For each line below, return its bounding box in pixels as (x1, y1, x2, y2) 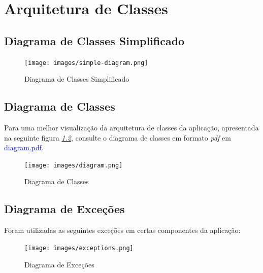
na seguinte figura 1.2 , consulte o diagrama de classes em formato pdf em (4, 132, 231, 143)
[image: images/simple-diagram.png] (24, 59, 148, 66)
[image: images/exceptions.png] (24, 244, 134, 252)
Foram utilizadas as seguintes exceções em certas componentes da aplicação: (4, 225, 241, 235)
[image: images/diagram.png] (24, 161, 123, 169)
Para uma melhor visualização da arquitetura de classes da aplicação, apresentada (4, 122, 259, 133)
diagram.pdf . (4, 142, 44, 153)
